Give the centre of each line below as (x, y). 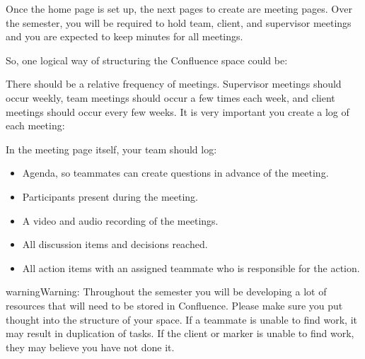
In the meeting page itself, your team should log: (111, 149)
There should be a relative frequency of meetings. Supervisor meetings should (174, 84)
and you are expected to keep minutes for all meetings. (124, 36)
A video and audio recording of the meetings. (120, 220)
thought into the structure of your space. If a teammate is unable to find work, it (181, 319)
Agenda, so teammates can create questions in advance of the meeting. (175, 173)
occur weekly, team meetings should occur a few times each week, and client (170, 97)
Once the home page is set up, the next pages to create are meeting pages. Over (179, 8)
